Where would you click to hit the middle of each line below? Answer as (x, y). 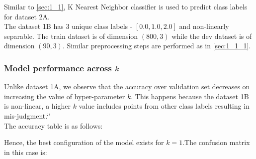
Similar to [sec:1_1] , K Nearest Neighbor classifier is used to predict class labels (126, 6)
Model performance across (58, 68)
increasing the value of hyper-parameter (65, 96)
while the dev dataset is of (212, 36)
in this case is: (26, 152)
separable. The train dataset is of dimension (71, 36)
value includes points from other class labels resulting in (164, 106)
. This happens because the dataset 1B (190, 96)
